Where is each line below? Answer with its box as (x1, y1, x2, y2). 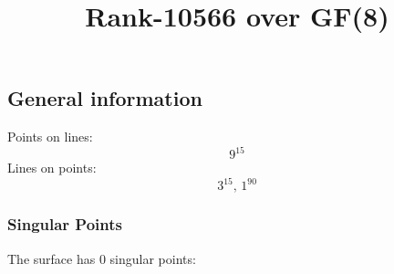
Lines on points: (7, 158, 97, 177)
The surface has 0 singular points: (7, 248, 196, 268)
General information (7, 84, 202, 112)
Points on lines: (7, 127, 93, 146)
